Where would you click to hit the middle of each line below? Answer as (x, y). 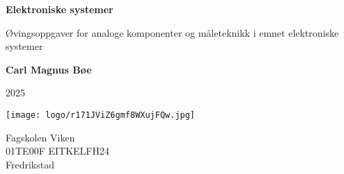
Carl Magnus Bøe (49, 69)
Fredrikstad (30, 164)
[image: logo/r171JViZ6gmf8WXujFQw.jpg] (101, 115)
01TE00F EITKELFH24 (57, 151)
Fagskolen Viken (40, 137)
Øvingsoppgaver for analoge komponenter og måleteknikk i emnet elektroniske (172, 32)
